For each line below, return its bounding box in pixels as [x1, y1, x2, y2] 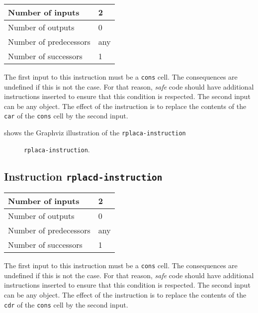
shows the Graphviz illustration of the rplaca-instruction [4, 127, 186, 138]
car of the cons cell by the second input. [4, 110, 128, 121]
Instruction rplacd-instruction [4, 168, 163, 184]
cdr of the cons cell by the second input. [4, 299, 128, 310]
